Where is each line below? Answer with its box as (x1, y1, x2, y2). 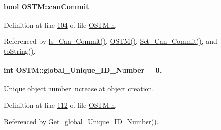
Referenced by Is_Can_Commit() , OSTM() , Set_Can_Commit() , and (4, 36, 217, 46)
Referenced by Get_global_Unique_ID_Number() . (4, 116, 159, 126)
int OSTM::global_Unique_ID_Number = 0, (4, 65, 162, 75)
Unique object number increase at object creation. (4, 83, 154, 93)
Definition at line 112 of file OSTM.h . (4, 99, 117, 110)
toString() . (4, 45, 36, 56)
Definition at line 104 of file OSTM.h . (4, 19, 117, 30)
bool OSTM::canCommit (4, 1, 89, 11)
